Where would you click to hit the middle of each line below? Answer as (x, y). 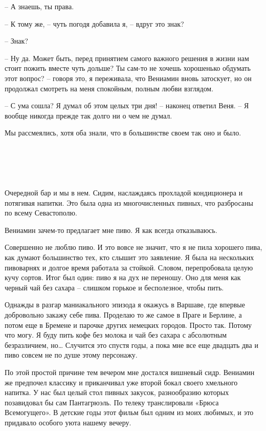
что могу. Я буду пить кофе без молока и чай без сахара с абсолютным (116, 335)
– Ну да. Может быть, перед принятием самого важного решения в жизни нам (127, 58)
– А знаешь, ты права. (39, 6)
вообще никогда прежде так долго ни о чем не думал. (88, 115)
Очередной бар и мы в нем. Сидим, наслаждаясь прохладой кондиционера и (124, 193)
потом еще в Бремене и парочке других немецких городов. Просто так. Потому (128, 325)
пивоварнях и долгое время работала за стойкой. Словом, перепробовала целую (129, 267)
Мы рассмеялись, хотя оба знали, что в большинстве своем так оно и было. (123, 133)
